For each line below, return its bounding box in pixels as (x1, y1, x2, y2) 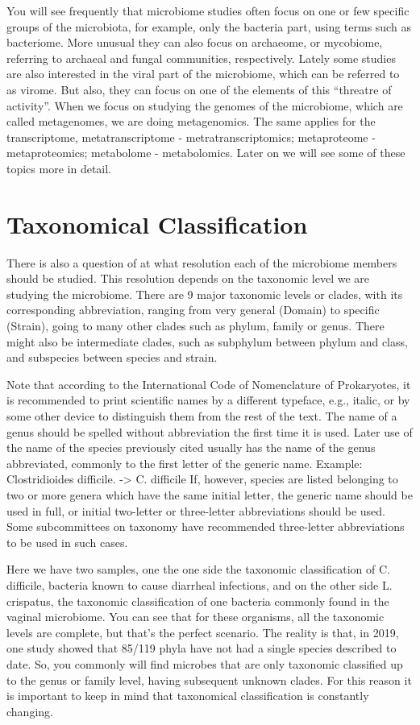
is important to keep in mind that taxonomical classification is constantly (6, 687, 369, 704)
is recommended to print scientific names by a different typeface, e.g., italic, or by (6, 391, 410, 408)
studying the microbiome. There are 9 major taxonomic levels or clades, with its (6, 285, 403, 302)
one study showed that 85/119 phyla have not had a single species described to (6, 640, 397, 657)
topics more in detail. (6, 159, 112, 176)
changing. (6, 702, 53, 719)
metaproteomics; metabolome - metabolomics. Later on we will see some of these (6, 144, 405, 161)
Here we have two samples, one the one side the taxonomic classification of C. (6, 561, 390, 578)
